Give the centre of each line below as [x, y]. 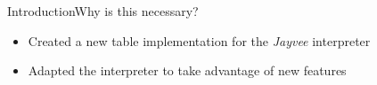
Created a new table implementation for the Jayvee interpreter [199, 40]
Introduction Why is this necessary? [103, 11]
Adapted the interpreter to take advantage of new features [187, 70]
